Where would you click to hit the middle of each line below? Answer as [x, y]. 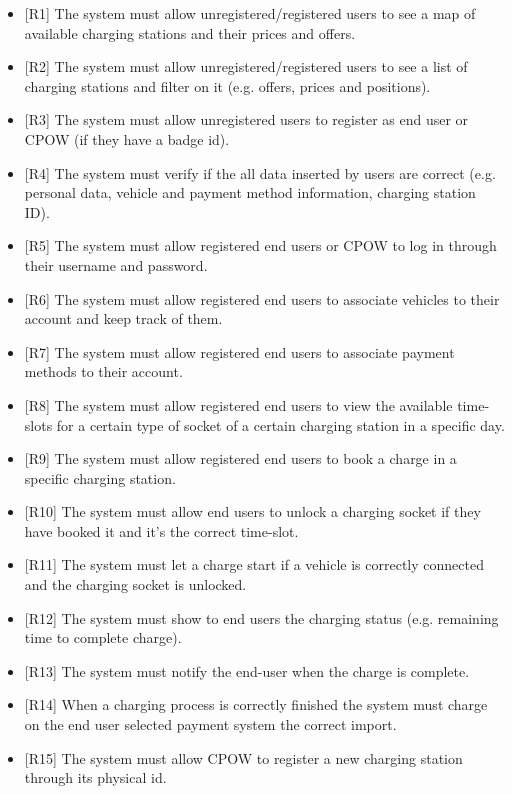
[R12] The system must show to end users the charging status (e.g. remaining [261, 617]
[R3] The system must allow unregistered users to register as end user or [246, 119]
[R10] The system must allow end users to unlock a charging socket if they [252, 511]
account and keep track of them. [123, 318]
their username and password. [116, 264]
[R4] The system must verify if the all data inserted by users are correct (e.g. [260, 172]
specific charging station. [100, 477]
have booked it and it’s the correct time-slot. [161, 530]
